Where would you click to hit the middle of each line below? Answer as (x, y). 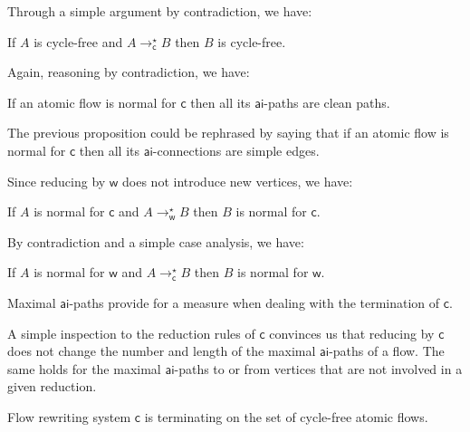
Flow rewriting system (69, 416)
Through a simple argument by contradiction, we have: (160, 11)
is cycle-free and (78, 41)
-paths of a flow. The (387, 351)
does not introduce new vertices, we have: (238, 181)
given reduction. (52, 386)
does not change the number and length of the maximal (162, 351)
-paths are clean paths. (327, 102)
